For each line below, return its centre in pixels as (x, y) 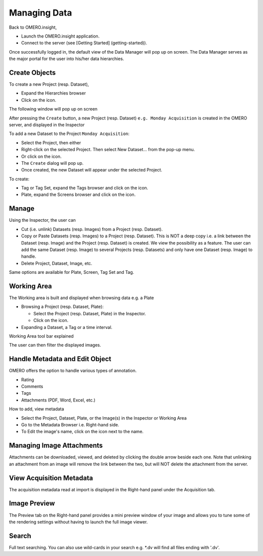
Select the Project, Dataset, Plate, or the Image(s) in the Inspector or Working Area (104, 418)
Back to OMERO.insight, (33, 27)
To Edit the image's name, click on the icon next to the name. (82, 432)
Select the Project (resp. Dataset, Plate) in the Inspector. (90, 313)
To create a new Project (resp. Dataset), (49, 84)
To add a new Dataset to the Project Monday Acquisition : (69, 134)
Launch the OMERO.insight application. (60, 36)
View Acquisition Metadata (51, 478)
